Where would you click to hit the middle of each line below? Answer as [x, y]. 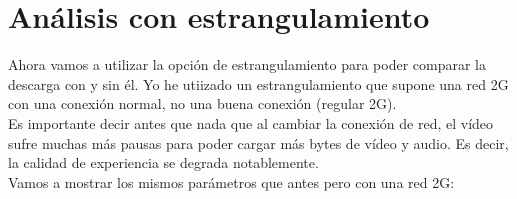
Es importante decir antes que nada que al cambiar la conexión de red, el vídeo [251, 122]
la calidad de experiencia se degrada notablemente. [163, 162]
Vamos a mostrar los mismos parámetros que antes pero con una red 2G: [231, 181]
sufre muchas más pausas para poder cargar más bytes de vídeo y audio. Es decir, [258, 142]
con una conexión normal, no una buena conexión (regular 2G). [202, 103]
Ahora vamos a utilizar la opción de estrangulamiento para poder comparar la [247, 64]
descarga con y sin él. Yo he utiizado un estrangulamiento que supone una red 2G [258, 83]
